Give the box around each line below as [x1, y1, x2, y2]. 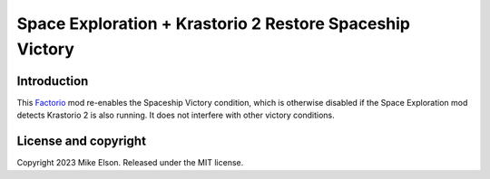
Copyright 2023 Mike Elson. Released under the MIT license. [16, 157, 244, 168]
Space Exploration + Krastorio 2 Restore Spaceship [16, 14, 410, 33]
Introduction [16, 73, 89, 89]
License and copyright [16, 134, 147, 149]
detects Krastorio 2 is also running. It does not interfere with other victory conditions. [16, 109, 335, 121]
